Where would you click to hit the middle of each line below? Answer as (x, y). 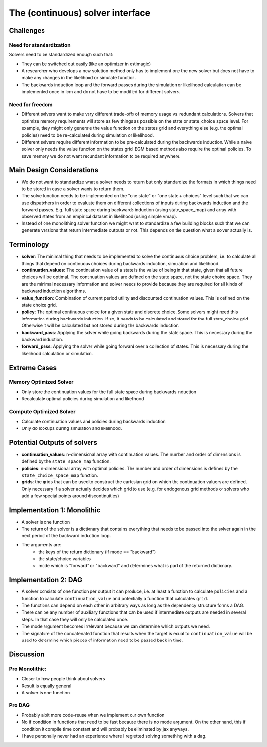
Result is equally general (46, 686)
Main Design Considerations (54, 170)
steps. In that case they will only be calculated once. (75, 619)
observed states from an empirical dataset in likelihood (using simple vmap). (99, 216)
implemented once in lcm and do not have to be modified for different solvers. (101, 92)
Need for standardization (40, 45)
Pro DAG (19, 705)
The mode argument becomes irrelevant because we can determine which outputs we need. (116, 626)
